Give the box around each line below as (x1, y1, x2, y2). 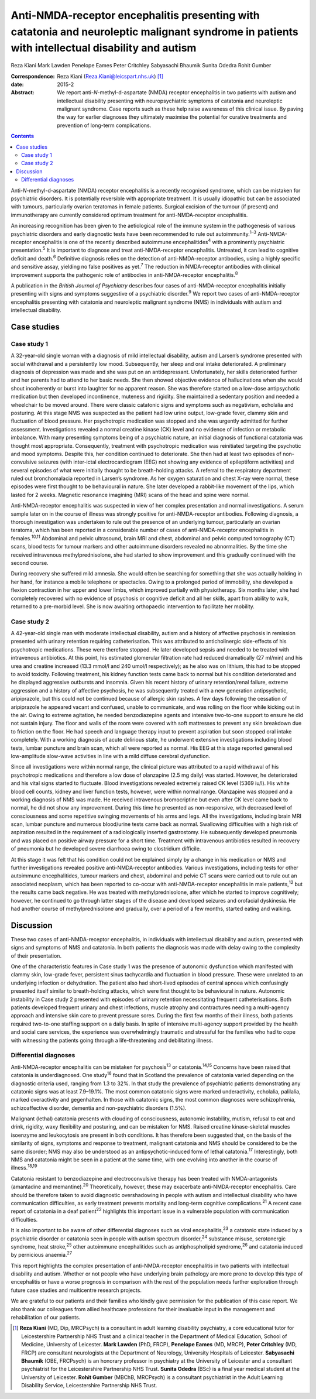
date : (11, 81, 24, 88)
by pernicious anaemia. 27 (11, 1250, 73, 1259)
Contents (11, 132, 35, 140)
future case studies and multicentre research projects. (11, 1287, 142, 1294)
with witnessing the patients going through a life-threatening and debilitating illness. (11, 1037, 214, 1044)
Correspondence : (11, 73, 55, 80)
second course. (11, 560, 49, 566)
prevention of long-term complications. (57, 122, 152, 129)
